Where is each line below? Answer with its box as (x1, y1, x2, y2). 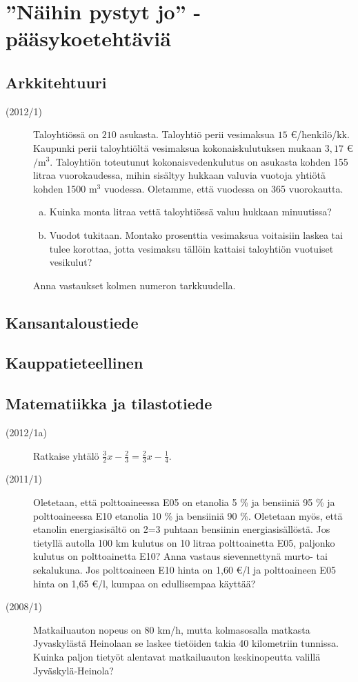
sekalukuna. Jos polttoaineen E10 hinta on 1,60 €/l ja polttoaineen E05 (33, 563, 336, 577)
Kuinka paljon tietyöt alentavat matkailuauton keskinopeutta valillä (33, 650, 321, 664)
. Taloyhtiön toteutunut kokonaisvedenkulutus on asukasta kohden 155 (50, 154, 348, 168)
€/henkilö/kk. (290, 127, 350, 142)
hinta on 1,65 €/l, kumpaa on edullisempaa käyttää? (33, 576, 256, 590)
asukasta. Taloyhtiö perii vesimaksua (119, 127, 275, 142)
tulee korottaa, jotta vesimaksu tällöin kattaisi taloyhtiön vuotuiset (49, 241, 334, 255)
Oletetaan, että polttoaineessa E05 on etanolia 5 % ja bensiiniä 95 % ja (33, 495, 335, 509)
